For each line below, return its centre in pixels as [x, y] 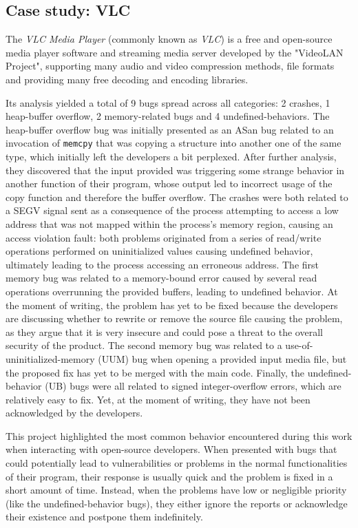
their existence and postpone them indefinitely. [104, 517]
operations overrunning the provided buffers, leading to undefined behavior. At [172, 291]
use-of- [299, 345]
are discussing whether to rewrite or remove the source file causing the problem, [174, 318]
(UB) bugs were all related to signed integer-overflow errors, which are [193, 386]
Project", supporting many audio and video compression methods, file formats [170, 66]
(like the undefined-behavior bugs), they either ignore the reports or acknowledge [177, 503]
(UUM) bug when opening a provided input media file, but [222, 358]
